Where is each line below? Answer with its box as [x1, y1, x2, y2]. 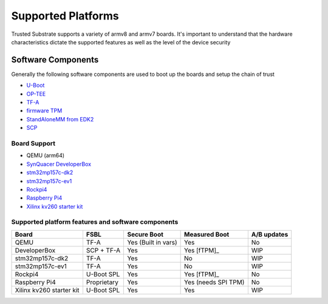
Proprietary [86, 278, 118, 286]
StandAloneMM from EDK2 [26, 115, 94, 123]
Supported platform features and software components [11, 218, 179, 226]
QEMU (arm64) [26, 152, 65, 159]
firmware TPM [26, 107, 63, 115]
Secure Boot [127, 230, 164, 238]
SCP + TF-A [86, 246, 121, 254]
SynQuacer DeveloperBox [26, 160, 91, 167]
